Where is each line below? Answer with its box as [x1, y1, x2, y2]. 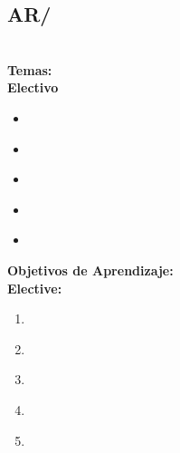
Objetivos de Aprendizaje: [7, 260, 174, 279]
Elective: [7, 278, 62, 297]
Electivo [7, 78, 59, 97]
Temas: [7, 60, 52, 79]
